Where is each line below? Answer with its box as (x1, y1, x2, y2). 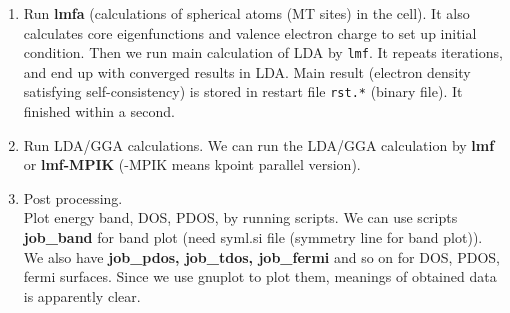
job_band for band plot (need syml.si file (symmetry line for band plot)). (23, 227, 483, 248)
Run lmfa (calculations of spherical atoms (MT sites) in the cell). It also (23, 3, 470, 23)
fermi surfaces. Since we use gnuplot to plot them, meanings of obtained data (23, 266, 497, 287)
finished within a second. (23, 101, 175, 122)
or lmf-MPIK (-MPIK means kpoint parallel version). (23, 154, 361, 175)
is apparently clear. (23, 285, 141, 306)
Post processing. (23, 187, 123, 208)
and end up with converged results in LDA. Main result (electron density (23, 61, 471, 82)
